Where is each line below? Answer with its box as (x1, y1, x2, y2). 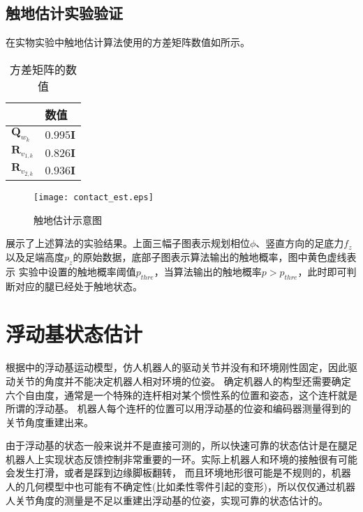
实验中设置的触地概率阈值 (18, 264, 136, 278)
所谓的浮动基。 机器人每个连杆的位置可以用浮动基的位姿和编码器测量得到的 (6, 401, 351, 416)
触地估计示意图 (34, 212, 102, 227)
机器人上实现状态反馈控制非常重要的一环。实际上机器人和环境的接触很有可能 (6, 451, 357, 466)
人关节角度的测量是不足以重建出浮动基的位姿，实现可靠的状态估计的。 (6, 492, 328, 507)
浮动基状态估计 (6, 319, 143, 348)
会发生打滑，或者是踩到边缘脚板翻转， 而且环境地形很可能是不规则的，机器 (6, 465, 351, 480)
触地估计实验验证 (6, 2, 123, 24)
